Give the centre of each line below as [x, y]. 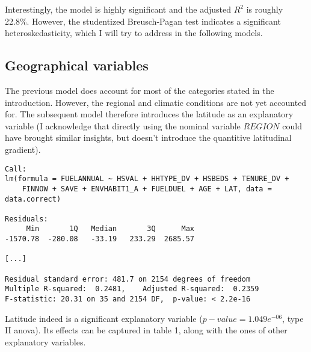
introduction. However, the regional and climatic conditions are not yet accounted [156, 102]
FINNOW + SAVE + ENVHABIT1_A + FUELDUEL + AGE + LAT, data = [147, 189]
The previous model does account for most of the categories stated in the [140, 90]
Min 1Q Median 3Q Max [110, 229]
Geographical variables [77, 65]
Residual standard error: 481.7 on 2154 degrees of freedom [128, 279]
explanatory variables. [45, 341]
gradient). [23, 149]
